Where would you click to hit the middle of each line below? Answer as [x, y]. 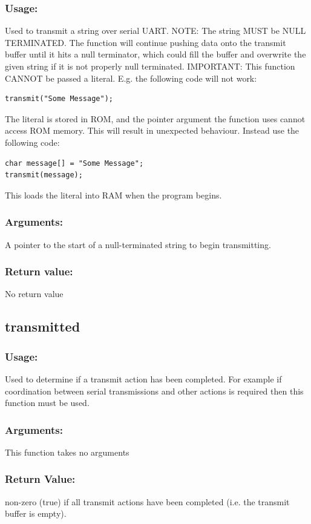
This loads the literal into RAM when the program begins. [113, 195]
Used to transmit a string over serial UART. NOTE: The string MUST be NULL [155, 31]
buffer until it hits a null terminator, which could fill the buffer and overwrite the [155, 54]
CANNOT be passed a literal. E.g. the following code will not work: [131, 78]
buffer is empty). [36, 513]
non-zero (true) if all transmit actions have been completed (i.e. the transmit [147, 501]
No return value [34, 294]
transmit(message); [44, 175]
